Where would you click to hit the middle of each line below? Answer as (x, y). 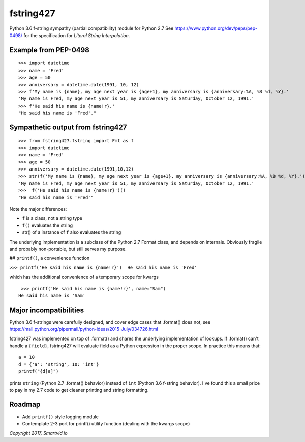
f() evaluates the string (48, 225)
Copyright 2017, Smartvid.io (39, 433)
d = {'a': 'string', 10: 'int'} (59, 364)
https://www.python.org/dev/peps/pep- (216, 28)
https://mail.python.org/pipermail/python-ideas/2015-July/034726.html (84, 329)
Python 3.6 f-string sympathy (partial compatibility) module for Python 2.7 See (91, 28)
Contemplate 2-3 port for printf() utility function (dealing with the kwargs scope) (106, 424)
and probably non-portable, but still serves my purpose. (68, 249)
